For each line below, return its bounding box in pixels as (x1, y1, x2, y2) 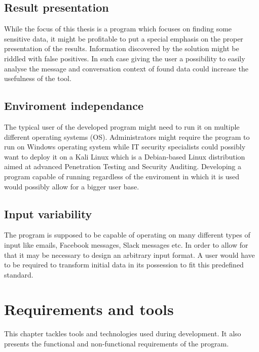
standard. (4, 269, 33, 280)
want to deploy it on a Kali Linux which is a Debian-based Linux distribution (4, 151, 245, 162)
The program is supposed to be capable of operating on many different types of (4, 229, 250, 240)
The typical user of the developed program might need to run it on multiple (4, 121, 240, 132)
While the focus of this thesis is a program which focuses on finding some (4, 23, 232, 34)
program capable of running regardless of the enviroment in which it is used (4, 171, 240, 181)
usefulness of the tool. (4, 73, 71, 84)
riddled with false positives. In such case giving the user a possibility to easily (4, 53, 245, 63)
